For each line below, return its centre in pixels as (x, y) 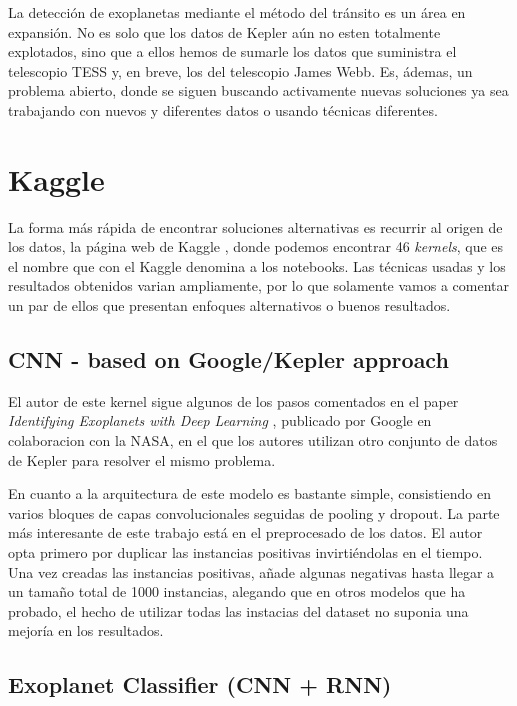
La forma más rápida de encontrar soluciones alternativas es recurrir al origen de (255, 226)
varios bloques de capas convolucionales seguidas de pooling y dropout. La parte (254, 512)
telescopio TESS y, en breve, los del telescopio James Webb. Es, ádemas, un (240, 70)
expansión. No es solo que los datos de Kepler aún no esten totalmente (224, 31)
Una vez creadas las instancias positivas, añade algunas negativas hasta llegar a (251, 571)
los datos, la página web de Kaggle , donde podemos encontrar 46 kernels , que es (256, 246)
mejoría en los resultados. (86, 630)
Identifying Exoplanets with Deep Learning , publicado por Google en (220, 420)
